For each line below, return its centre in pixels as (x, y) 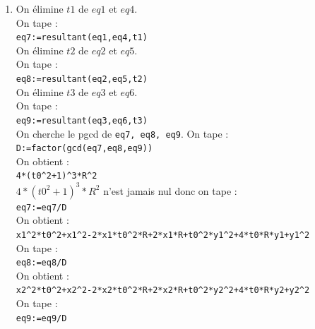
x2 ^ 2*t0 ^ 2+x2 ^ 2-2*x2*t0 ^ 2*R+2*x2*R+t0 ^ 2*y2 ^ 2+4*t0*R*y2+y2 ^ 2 (163, 291)
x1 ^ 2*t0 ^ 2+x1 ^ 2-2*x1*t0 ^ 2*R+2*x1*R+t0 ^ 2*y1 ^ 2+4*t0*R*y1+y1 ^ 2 (163, 235)
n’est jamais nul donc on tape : (170, 190)
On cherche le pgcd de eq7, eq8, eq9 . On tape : (122, 133)
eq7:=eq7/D (41, 207)
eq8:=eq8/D (41, 263)
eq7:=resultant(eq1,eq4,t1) (82, 38)
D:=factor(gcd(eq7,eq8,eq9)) (84, 149)
